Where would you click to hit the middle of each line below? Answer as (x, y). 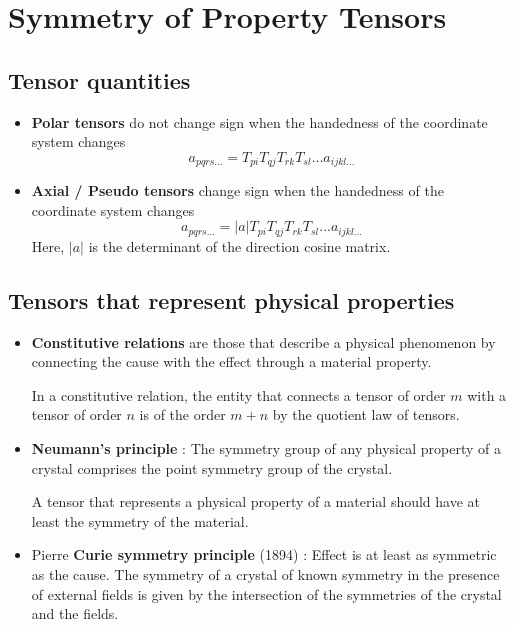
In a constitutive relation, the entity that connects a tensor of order (238, 394)
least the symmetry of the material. (140, 520)
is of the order (182, 414)
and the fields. (75, 613)
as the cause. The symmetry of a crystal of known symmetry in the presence (265, 574)
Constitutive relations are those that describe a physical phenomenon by (263, 341)
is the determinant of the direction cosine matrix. (239, 245)
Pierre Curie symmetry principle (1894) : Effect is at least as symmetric (264, 554)
